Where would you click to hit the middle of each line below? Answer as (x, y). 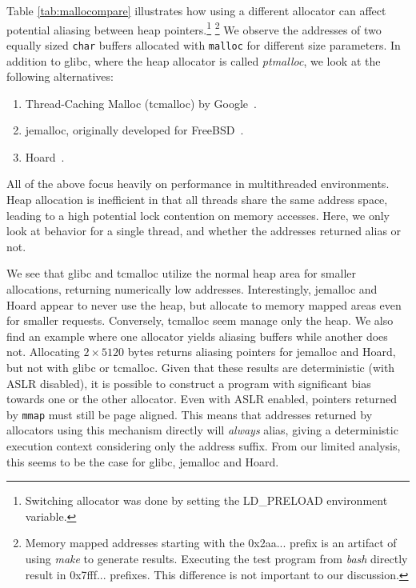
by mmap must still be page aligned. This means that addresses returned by (190, 414)
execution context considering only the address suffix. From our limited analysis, (204, 446)
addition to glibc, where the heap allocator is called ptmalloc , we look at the (194, 60)
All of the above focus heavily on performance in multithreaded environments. (198, 184)
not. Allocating (43, 352)
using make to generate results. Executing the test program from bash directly (216, 558)
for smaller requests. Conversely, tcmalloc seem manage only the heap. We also (200, 320)
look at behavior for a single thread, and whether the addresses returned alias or (204, 231)
